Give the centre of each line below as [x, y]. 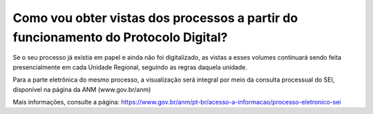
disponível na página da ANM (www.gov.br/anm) [82, 89]
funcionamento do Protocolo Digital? [120, 37]
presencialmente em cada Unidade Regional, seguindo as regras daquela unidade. [130, 67]
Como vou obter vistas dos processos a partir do [155, 18]
